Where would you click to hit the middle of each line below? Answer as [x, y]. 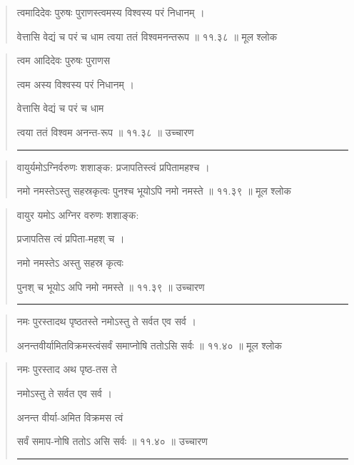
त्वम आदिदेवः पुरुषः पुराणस [64, 60]
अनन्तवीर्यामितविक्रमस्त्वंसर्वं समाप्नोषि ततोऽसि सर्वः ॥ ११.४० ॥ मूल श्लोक [150, 345]
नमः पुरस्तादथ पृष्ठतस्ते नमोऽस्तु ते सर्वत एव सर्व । [106, 321]
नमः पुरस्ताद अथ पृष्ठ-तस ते [67, 369]
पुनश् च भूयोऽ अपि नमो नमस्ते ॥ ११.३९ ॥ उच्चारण [111, 286]
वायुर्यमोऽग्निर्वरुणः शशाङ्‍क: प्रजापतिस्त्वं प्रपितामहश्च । [113, 167]
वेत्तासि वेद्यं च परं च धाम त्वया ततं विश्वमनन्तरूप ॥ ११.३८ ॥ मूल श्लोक [147, 36]
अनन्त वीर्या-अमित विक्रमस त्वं [70, 417]
